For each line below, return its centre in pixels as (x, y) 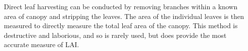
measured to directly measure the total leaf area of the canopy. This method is (121, 25)
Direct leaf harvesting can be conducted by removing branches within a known (121, 6)
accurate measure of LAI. (41, 44)
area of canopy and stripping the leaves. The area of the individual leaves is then (124, 16)
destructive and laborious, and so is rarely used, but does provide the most (115, 35)
